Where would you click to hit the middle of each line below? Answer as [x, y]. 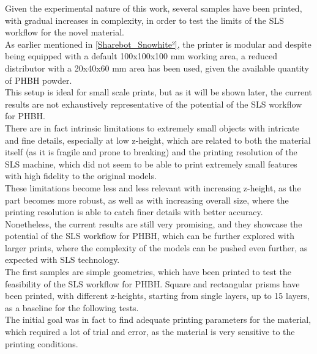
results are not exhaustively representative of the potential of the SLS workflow [154, 104]
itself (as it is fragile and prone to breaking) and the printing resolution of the [151, 152]
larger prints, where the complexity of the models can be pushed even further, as [156, 247]
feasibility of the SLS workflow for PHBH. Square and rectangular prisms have [152, 283]
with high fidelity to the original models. [81, 176]
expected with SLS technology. [62, 260]
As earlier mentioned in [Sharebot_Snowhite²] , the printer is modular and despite [158, 44]
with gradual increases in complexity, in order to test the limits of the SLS [145, 20]
